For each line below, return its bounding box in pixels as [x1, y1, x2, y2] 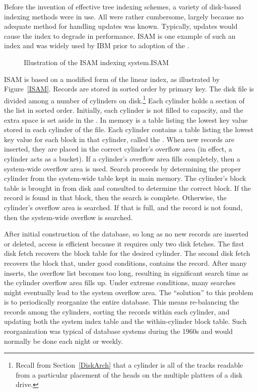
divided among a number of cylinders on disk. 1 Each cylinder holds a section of [4, 93, 245, 105]
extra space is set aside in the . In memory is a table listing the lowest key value [4, 114, 248, 125]
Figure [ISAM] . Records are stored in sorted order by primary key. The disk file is [4, 83, 254, 94]
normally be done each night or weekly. [4, 335, 123, 346]
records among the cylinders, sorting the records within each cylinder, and [4, 306, 230, 316]
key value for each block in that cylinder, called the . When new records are [4, 134, 235, 144]
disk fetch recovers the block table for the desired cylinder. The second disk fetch [4, 248, 250, 258]
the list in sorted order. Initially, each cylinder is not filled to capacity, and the [4, 105, 243, 115]
